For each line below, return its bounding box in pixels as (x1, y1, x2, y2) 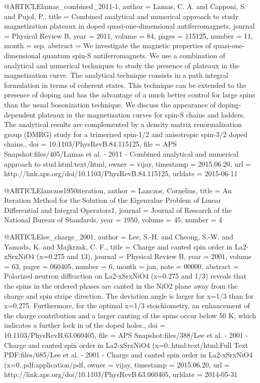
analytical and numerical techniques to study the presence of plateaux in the (4, 60, 239, 70)
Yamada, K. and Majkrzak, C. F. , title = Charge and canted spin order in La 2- (4, 241, 249, 251)
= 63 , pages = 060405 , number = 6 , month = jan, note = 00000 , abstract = (4, 261, 239, 271)
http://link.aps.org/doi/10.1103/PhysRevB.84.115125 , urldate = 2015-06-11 (4, 168, 238, 179)
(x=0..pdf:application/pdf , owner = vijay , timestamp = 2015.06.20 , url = (4, 359, 230, 369)
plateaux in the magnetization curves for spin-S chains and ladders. (38, 109, 245, 119)
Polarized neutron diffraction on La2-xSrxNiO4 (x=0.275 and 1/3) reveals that (4, 271, 246, 281)
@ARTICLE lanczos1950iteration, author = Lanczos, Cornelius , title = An (4, 185, 232, 195)
